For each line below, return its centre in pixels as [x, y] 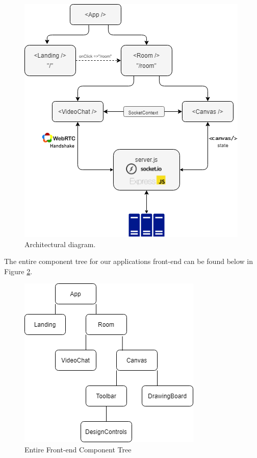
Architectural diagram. [60, 244]
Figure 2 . [18, 271]
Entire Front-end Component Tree [78, 449]
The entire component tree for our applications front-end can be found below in [128, 261]
